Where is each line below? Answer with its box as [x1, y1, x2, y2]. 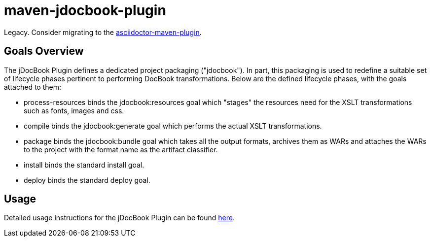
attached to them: [4, 82, 61, 91]
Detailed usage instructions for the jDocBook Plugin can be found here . [4, 213, 235, 222]
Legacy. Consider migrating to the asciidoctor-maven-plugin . [4, 28, 202, 36]
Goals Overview [4, 45, 84, 58]
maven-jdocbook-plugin [4, 2, 166, 19]
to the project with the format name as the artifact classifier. [24, 145, 218, 154]
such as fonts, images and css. [24, 106, 124, 115]
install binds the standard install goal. [24, 160, 144, 169]
